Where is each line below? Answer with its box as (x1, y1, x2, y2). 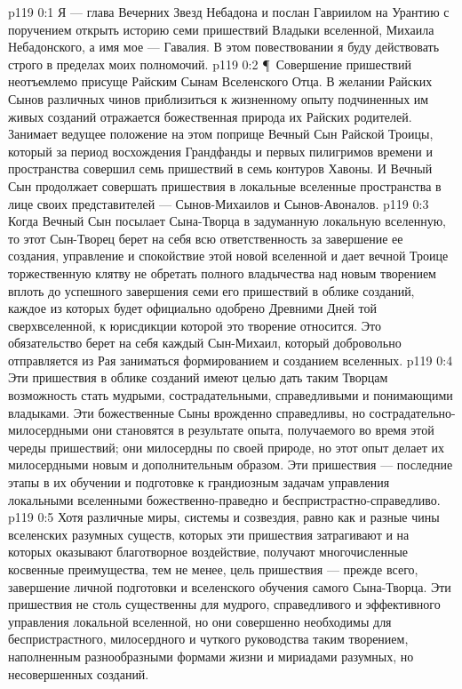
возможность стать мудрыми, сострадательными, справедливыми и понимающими (8, 386, 453, 405)
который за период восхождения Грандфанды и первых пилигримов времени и (8, 141, 433, 160)
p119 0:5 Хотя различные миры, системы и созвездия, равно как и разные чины (8, 508, 440, 526)
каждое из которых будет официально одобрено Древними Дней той (8, 299, 377, 317)
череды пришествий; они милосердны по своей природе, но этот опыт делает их (8, 437, 445, 456)
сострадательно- (369, 403, 456, 421)
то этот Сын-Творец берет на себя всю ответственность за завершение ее (8, 228, 403, 247)
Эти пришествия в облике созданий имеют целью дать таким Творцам (8, 368, 388, 387)
